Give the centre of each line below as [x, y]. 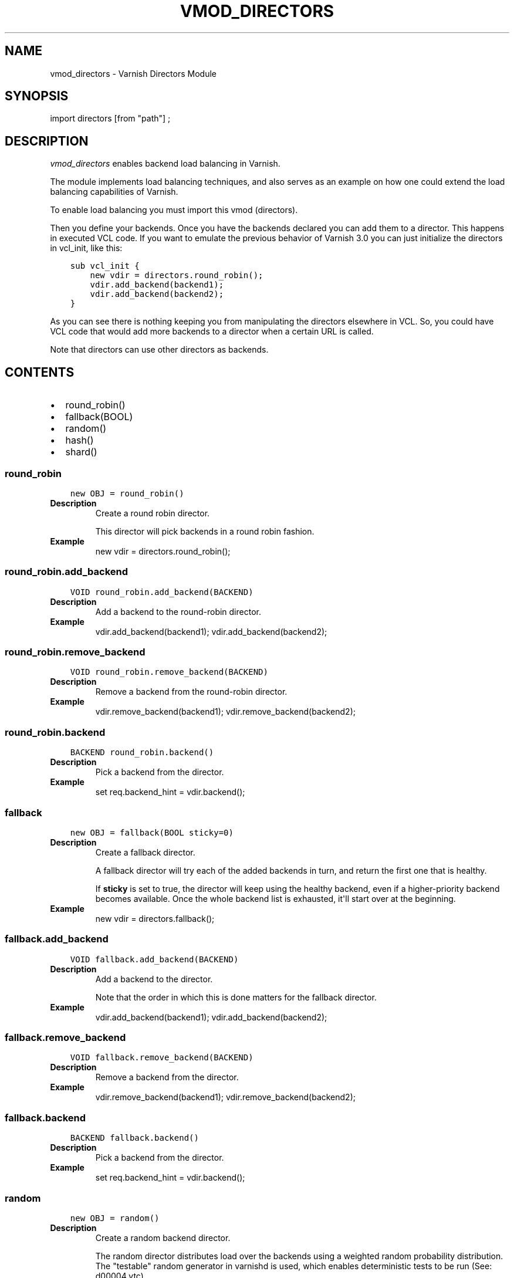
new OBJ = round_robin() [127, 493]
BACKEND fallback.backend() [134, 1138]
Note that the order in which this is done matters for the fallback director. [236, 997]
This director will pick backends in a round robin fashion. [205, 531]
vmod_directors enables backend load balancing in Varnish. [165, 164]
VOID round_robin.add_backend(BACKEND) [162, 592]
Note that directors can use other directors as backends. [159, 350]
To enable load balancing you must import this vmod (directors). [174, 210]
